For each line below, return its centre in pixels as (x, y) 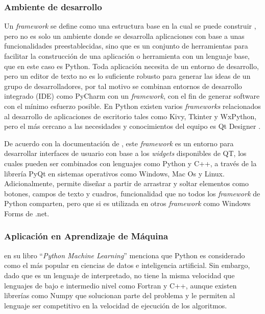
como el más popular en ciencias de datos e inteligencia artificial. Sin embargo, (127, 265)
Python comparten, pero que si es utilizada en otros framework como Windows (127, 203)
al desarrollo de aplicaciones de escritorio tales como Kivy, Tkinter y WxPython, (130, 116)
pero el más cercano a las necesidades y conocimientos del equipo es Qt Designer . (132, 126)
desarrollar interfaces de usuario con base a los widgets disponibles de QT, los (125, 153)
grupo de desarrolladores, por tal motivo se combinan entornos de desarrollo (123, 86)
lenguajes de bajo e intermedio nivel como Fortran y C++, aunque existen (121, 285)
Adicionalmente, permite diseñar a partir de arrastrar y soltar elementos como (126, 183)
